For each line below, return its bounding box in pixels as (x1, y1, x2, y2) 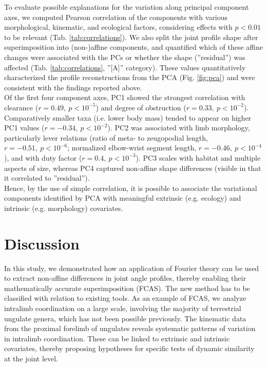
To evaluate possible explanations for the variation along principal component (4, 2, 249, 12)
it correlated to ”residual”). (4, 172, 90, 183)
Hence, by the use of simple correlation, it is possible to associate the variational (4, 182, 257, 193)
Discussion (4, 233, 80, 254)
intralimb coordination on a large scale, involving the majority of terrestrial (4, 302, 241, 313)
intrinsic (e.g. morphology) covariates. (4, 202, 123, 213)
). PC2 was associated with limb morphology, (107, 122, 250, 133)
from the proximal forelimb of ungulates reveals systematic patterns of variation (4, 323, 256, 334)
